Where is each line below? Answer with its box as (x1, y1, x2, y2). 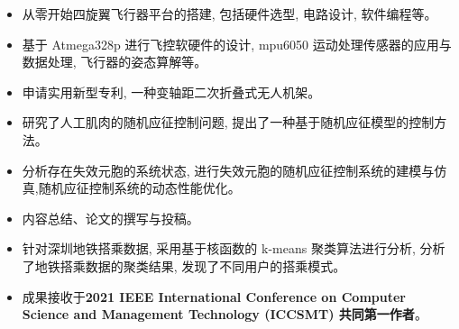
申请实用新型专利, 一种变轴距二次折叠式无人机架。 (22, 82, 321, 101)
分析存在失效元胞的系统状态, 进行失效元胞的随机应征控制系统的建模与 (22, 160, 435, 179)
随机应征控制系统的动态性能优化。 (38, 178, 241, 197)
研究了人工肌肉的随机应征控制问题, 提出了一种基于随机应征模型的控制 (22, 113, 435, 132)
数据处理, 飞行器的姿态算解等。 (22, 52, 207, 71)
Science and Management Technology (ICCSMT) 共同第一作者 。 (22, 305, 427, 324)
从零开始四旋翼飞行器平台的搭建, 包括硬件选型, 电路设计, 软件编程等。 (22, 5, 437, 23)
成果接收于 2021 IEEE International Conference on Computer (22, 287, 406, 306)
